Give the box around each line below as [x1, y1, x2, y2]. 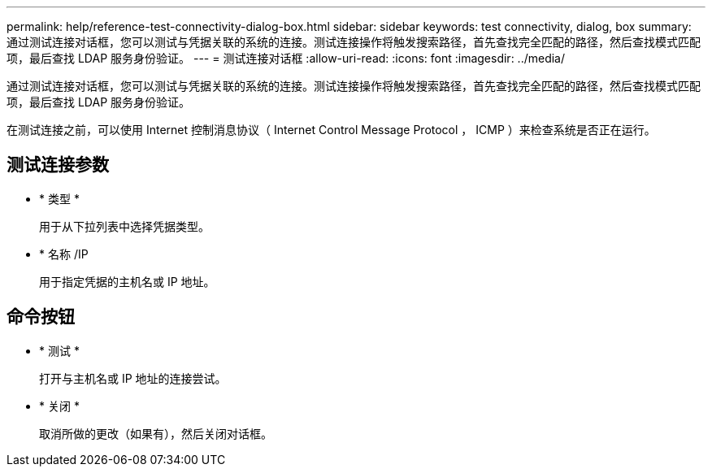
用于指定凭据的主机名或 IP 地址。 [39, 274, 215, 289]
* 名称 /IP [39, 246, 89, 261]
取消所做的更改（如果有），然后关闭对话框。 [39, 426, 272, 440]
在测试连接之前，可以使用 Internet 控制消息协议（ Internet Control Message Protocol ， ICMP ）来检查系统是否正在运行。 [7, 123, 656, 137]
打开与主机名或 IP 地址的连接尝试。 [39, 371, 227, 385]
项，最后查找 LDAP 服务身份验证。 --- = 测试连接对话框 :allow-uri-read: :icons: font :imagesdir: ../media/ [7, 51, 566, 65]
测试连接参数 [7, 154, 109, 176]
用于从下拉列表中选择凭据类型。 [39, 219, 210, 233]
